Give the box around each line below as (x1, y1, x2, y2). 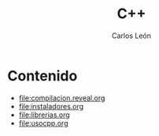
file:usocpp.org (18, 118, 68, 127)
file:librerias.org (18, 110, 70, 119)
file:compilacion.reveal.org (18, 93, 105, 103)
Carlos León (112, 31, 151, 40)
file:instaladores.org (18, 101, 84, 111)
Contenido (7, 66, 78, 85)
